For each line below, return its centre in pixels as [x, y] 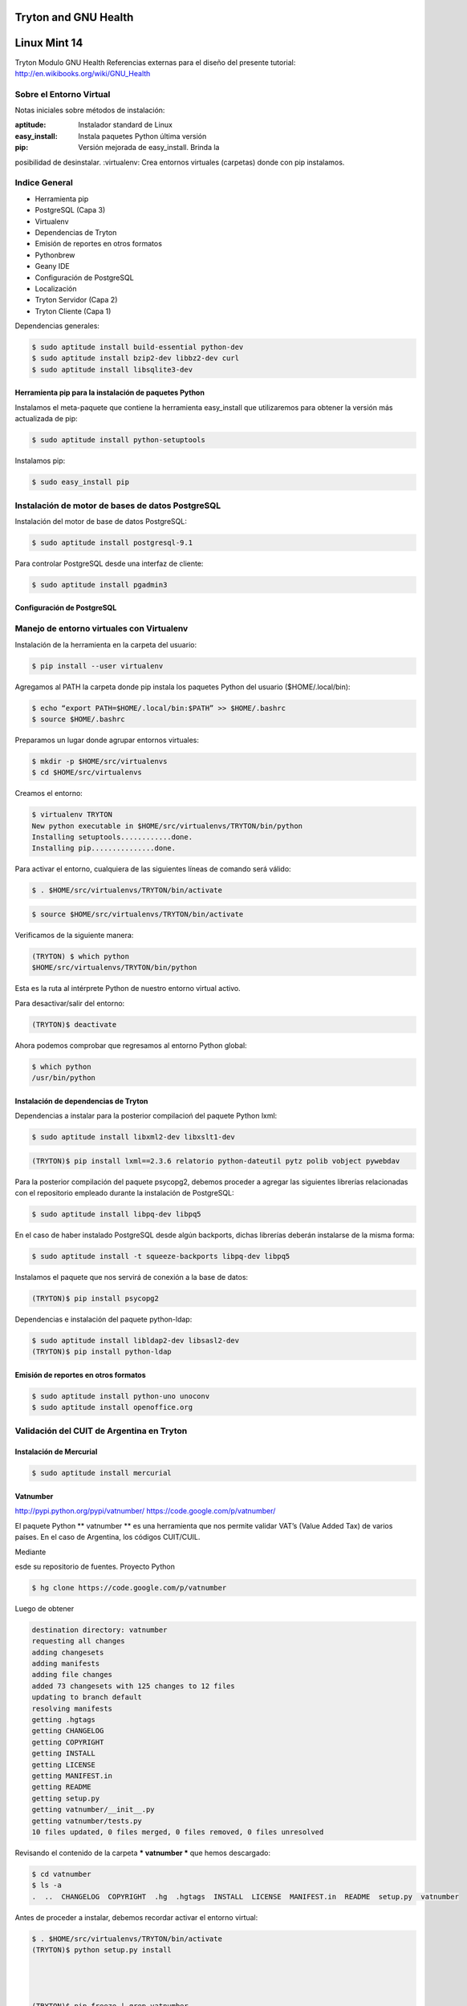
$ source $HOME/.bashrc [79, 719]
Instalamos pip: [40, 461]
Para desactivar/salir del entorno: [70, 1003]
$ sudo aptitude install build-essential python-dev [138, 347]
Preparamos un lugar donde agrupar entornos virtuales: [107, 740]
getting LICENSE [64, 1764]
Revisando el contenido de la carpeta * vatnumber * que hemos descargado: [143, 1853]
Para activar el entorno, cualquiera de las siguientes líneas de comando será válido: [153, 869]
